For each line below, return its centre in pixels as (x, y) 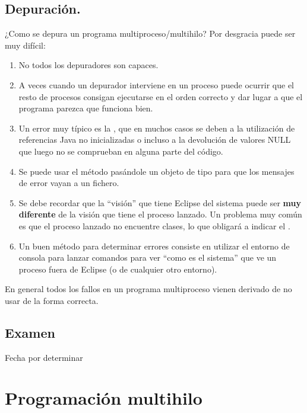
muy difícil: (25, 45)
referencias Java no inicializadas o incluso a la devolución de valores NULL (155, 140)
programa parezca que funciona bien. (86, 108)
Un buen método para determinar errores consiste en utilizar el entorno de (154, 246)
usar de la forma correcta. (52, 300)
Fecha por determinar (44, 357)
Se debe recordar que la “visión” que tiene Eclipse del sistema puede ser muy (160, 202)
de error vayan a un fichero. (69, 183)
